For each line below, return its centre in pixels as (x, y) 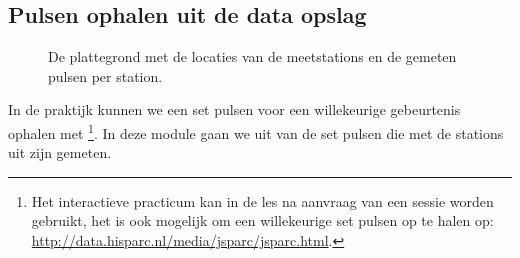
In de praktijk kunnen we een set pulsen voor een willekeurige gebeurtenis (234, 109)
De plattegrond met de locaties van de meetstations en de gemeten (252, 56)
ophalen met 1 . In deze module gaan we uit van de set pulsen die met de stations (256, 131)
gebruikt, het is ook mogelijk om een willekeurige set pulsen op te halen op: (262, 220)
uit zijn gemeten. (60, 152)
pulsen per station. (105, 75)
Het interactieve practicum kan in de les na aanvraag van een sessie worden (262, 200)
